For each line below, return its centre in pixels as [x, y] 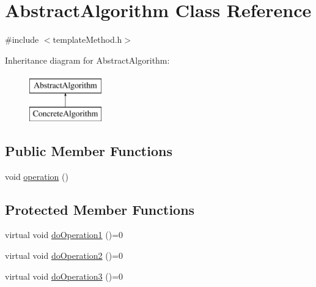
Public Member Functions [89, 150]
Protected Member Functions [100, 209]
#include [22, 39]
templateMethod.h [87, 39]
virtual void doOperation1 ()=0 [64, 235]
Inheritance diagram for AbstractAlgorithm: [87, 60]
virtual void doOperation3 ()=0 [64, 276]
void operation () [37, 176]
